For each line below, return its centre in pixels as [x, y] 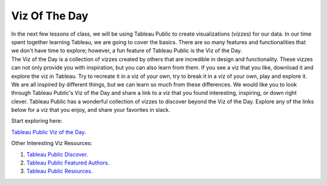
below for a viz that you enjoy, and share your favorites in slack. [91, 110]
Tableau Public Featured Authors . [68, 163]
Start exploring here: [37, 121]
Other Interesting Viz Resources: [52, 143]
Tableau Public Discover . [57, 154]
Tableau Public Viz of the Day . [48, 132]
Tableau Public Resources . [60, 171]
